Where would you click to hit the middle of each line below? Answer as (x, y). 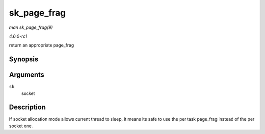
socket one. (21, 126)
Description (27, 107)
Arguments (27, 75)
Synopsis (24, 59)
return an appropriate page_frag (41, 45)
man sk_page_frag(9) (31, 27)
